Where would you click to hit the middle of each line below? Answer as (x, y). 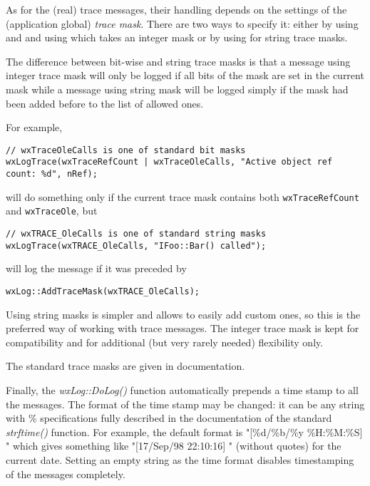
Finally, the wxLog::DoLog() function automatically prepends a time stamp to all (182, 389)
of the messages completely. (66, 474)
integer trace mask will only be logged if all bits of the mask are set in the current (185, 75)
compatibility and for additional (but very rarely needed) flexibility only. (165, 342)
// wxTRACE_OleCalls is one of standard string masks (136, 234)
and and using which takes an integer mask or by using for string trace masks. (177, 37)
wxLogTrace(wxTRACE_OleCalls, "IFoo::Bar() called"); (136, 245)
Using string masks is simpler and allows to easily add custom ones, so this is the (183, 314)
